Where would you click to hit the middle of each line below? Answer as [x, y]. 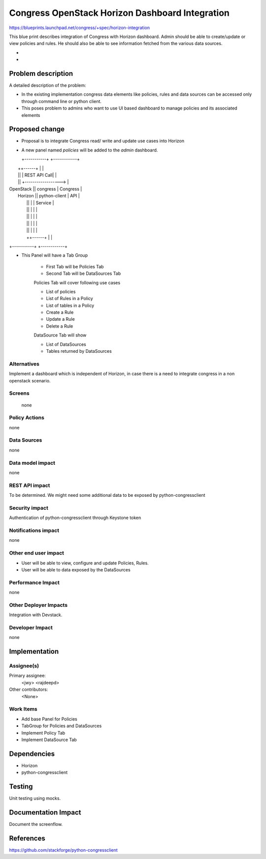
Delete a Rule [60, 326]
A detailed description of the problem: [48, 85]
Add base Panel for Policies [49, 719]
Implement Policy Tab [43, 733]
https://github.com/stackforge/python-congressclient [63, 850]
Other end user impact [36, 553]
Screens [19, 393]
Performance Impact [34, 582]
